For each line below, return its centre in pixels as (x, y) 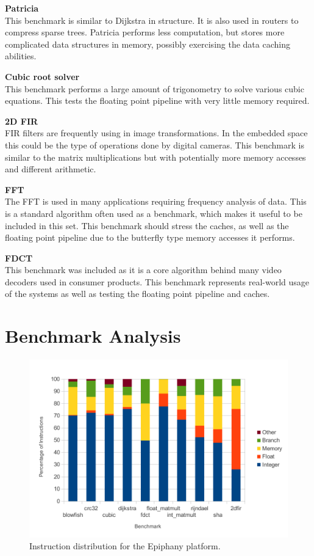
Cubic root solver (42, 76)
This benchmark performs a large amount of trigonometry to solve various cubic (155, 88)
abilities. (21, 56)
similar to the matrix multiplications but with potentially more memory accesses (155, 157)
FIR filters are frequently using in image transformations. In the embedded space (156, 133)
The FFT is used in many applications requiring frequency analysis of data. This (156, 201)
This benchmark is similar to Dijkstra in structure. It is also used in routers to (152, 20)
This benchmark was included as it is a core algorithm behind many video (143, 270)
